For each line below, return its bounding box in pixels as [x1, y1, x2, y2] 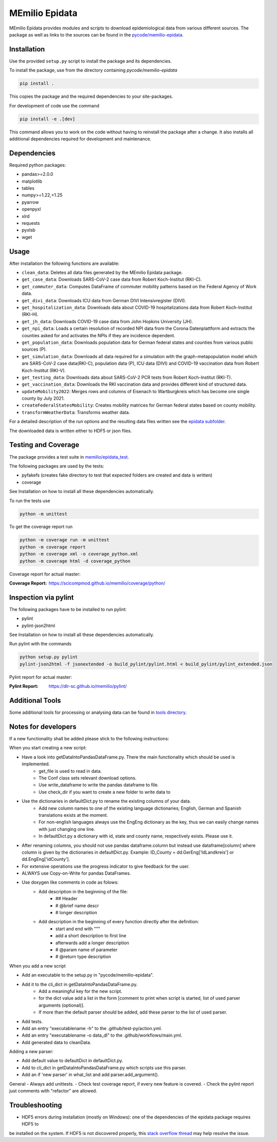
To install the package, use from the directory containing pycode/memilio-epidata [9, 67, 178, 73]
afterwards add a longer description [55, 940, 129, 946]
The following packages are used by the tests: [9, 463, 104, 469]
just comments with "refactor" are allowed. [9, 1088, 97, 1094]
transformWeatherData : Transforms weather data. [21, 409, 130, 415]
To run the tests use [9, 498, 50, 504]
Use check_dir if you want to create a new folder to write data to [38, 789, 171, 795]
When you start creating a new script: [9, 745, 87, 751]
